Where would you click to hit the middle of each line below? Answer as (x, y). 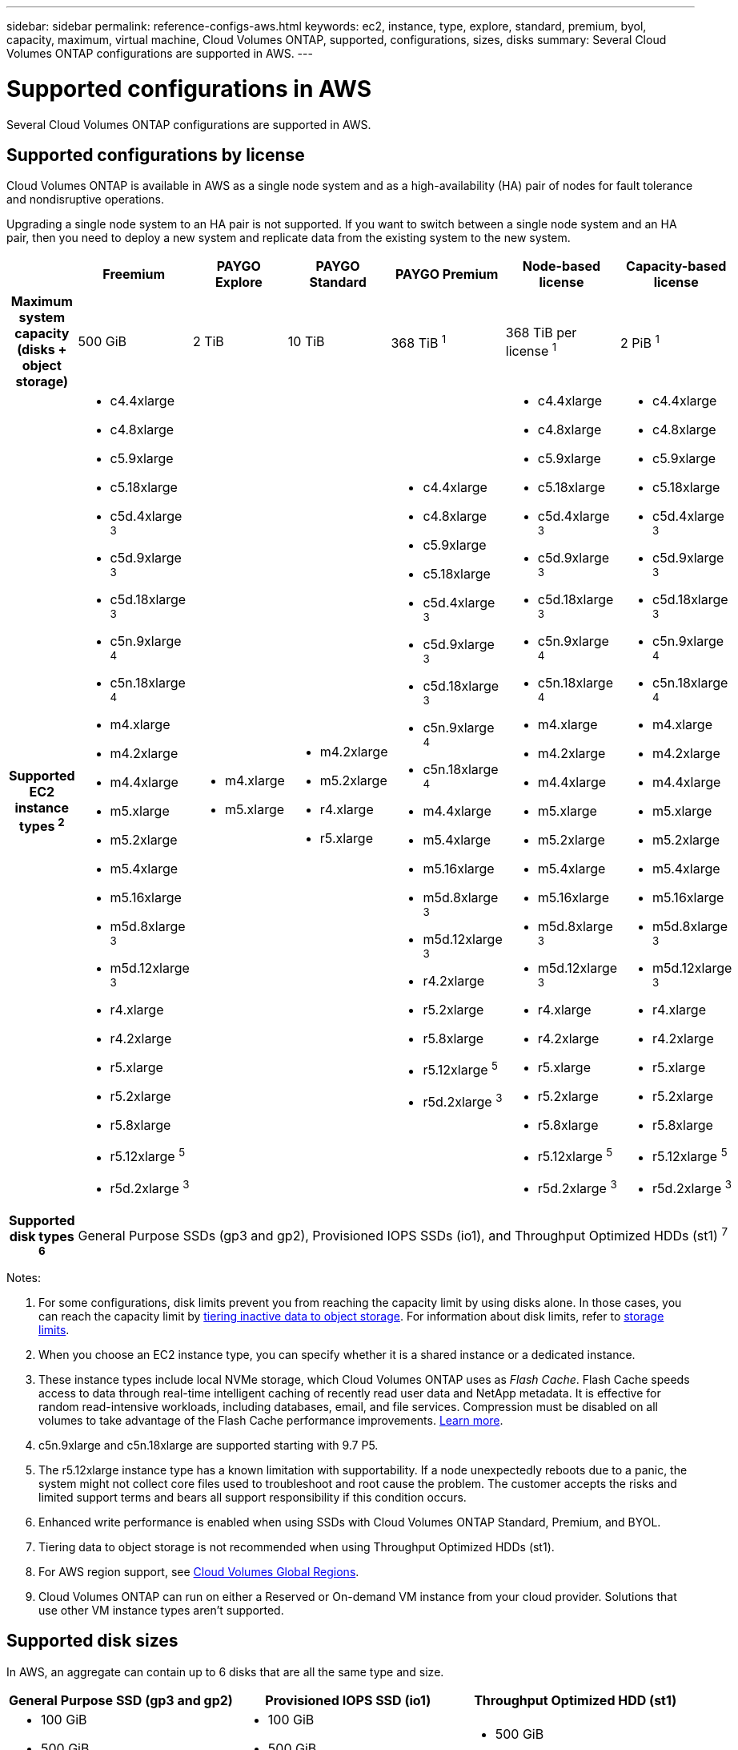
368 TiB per (541, 332)
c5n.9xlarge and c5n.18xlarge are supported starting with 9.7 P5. (209, 1445)
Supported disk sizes (92, 1641)
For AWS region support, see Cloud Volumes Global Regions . (199, 1572)
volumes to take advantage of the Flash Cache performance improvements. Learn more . (271, 1420)
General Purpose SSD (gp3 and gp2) (121, 1700)
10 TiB (306, 342)
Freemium (134, 274)
